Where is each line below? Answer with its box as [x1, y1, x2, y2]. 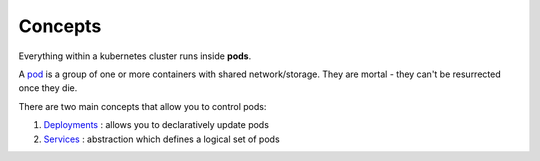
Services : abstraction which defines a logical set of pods [43, 133, 280, 145]
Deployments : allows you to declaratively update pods [43, 119, 270, 131]
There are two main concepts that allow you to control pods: [18, 100, 267, 112]
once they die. [18, 82, 78, 94]
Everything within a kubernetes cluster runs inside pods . [18, 50, 252, 62]
